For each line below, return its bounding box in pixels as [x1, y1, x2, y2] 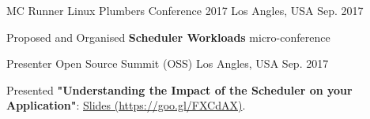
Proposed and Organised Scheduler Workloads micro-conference [6, 28, 330, 45]
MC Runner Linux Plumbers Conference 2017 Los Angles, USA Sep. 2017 [6, 2, 364, 18]
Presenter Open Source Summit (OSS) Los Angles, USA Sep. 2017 [6, 55, 329, 72]
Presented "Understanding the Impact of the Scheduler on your [6, 81, 353, 98]
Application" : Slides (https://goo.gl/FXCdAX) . [6, 97, 246, 113]
